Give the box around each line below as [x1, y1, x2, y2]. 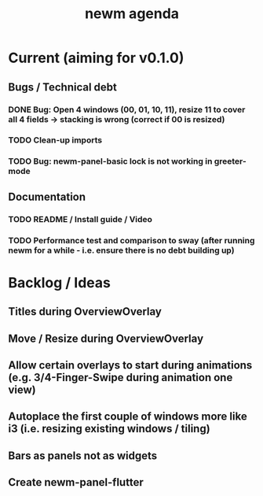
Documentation [8, 190, 86, 203]
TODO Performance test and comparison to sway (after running [8, 235, 255, 246]
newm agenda [85, 5, 179, 23]
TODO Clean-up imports [8, 135, 103, 146]
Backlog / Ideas [8, 273, 111, 291]
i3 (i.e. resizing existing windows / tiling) [8, 422, 210, 435]
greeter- [214, 156, 247, 167]
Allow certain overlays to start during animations [8, 358, 253, 372]
